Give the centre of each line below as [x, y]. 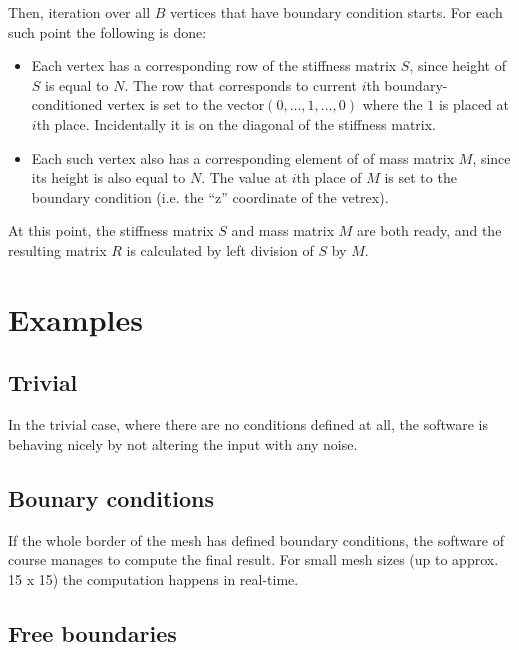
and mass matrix [283, 230]
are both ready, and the [429, 230]
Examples [75, 318]
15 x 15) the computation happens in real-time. [153, 578]
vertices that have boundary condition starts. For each [336, 12]
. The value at [244, 177]
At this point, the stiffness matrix [111, 230]
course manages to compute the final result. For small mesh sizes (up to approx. [253, 559]
